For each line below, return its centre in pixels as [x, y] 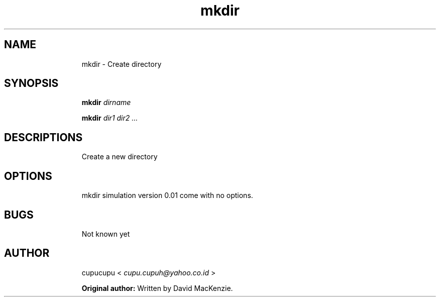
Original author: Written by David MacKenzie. [157, 288]
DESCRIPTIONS [43, 137]
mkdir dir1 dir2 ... [110, 118]
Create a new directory [120, 157]
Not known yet [106, 234]
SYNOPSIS [31, 83]
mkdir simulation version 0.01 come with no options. [167, 195]
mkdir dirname [106, 103]
